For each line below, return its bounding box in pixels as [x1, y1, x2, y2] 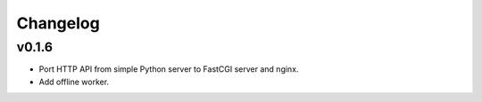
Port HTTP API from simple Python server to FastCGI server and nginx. [38, 64, 299, 75]
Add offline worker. [38, 76, 110, 87]
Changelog [16, 13, 100, 33]
